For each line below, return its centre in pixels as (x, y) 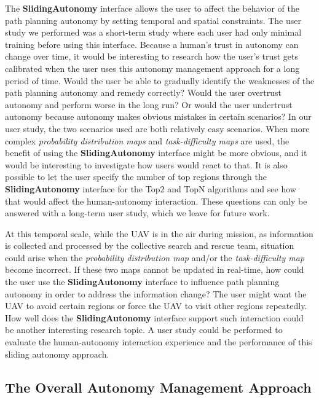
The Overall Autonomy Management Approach (158, 387)
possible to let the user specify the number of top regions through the (136, 177)
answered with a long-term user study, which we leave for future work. (137, 213)
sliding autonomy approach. (57, 354)
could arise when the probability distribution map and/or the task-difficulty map (155, 257)
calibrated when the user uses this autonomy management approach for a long (152, 68)
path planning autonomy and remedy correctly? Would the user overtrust (143, 92)
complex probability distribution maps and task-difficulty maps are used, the (147, 140)
